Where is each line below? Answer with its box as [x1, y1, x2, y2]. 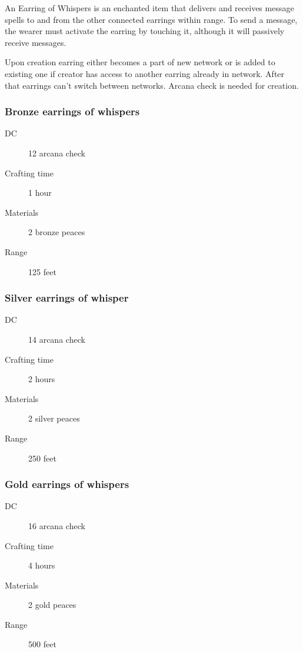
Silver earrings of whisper [5, 290, 129, 305]
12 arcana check [28, 146, 85, 159]
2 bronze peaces [28, 226, 85, 238]
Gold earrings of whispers [5, 477, 129, 491]
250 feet [28, 452, 56, 464]
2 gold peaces [28, 598, 76, 611]
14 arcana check [28, 333, 85, 345]
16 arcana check [28, 519, 85, 531]
